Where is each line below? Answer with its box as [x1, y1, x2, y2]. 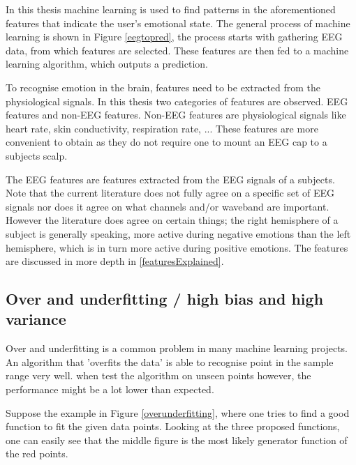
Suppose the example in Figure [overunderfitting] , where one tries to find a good [6, 405, 350, 420]
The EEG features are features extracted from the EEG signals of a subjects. [6, 171, 335, 186]
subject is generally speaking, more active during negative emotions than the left [6, 226, 351, 241]
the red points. [6, 446, 68, 461]
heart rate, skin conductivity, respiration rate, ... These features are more [6, 121, 318, 135]
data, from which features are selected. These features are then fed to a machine [6, 43, 349, 57]
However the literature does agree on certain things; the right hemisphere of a [6, 213, 339, 227]
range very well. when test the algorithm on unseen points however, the [6, 368, 311, 383]
